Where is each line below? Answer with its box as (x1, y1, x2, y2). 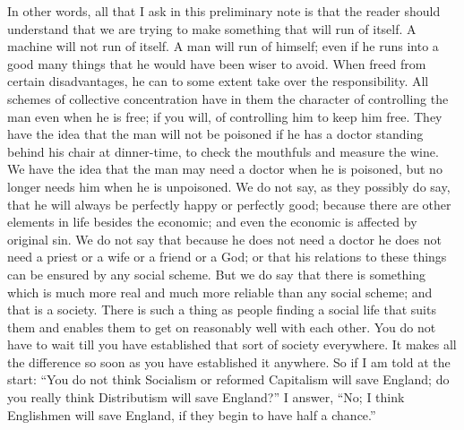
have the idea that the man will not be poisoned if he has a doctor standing (7, 125, 424, 143)
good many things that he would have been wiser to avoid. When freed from (7, 54, 426, 73)
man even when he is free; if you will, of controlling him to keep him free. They (7, 107, 443, 125)
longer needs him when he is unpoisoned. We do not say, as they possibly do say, (7, 176, 451, 195)
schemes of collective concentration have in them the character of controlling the (7, 89, 449, 107)
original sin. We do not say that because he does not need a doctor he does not (7, 229, 443, 248)
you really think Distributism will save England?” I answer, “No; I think (7, 388, 405, 407)
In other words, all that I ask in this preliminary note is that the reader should (7, 2, 441, 20)
